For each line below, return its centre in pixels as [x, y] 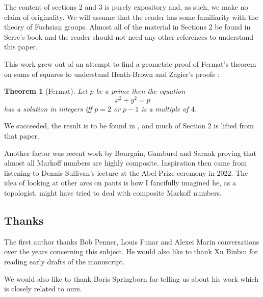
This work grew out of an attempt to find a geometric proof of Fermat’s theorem [130, 63]
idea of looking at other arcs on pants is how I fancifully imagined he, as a [120, 183]
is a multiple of [165, 108]
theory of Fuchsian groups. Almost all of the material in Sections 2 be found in [127, 27]
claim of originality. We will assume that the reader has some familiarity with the [131, 17]
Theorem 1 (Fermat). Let [46, 91]
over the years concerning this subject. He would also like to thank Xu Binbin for [131, 251]
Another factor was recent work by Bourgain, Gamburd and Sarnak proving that [130, 153]
